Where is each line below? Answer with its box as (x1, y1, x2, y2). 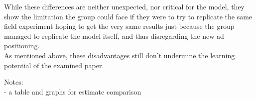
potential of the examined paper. (4, 60, 104, 70)
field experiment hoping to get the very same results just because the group (4, 21, 235, 31)
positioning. (4, 40, 40, 51)
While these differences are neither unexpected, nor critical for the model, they (4, 1, 245, 11)
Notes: (4, 77, 23, 87)
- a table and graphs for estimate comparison (4, 86, 141, 97)
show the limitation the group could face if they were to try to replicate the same (4, 11, 253, 21)
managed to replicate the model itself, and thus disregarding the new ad (4, 30, 224, 41)
